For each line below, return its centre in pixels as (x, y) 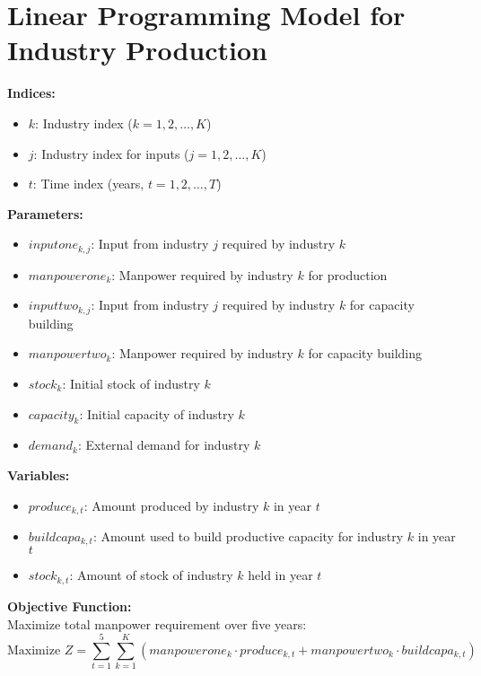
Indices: (31, 93)
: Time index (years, (88, 184)
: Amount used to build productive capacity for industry (248, 536)
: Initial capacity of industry (157, 413)
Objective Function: (70, 606)
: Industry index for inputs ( (111, 153)
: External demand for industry (164, 445)
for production (348, 274)
